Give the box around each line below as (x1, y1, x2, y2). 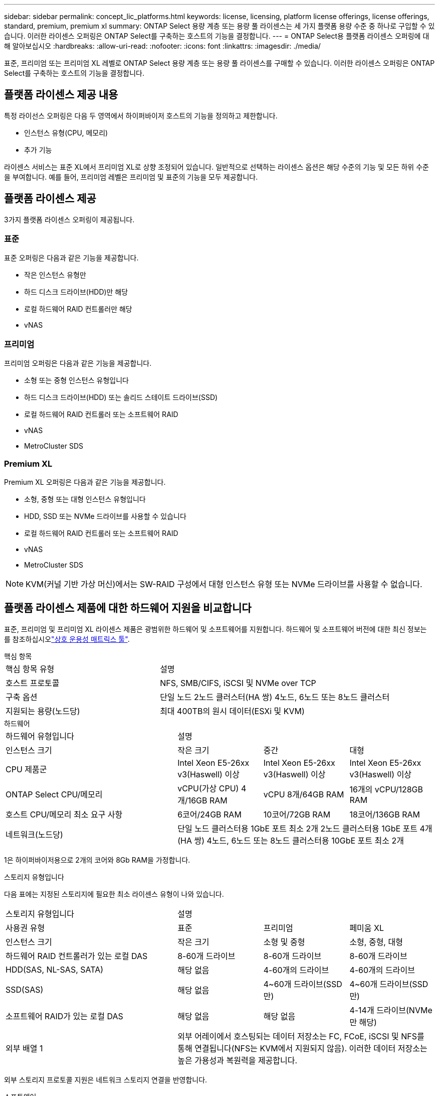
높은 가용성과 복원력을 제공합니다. (177, 1055, 298, 1065)
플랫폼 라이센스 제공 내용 (4, 88, 118, 101)
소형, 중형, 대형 (349, 936, 403, 947)
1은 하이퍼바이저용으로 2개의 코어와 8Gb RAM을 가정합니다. (4, 855, 190, 864)
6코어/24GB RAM (177, 809, 242, 819)
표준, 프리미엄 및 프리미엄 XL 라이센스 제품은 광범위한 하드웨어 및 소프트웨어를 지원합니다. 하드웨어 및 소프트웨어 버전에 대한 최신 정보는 (4, 624, 427, 633)
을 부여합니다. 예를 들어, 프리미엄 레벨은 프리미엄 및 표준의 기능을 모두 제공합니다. (4, 172, 258, 181)
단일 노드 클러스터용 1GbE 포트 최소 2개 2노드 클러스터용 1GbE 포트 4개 (177, 823, 432, 834)
